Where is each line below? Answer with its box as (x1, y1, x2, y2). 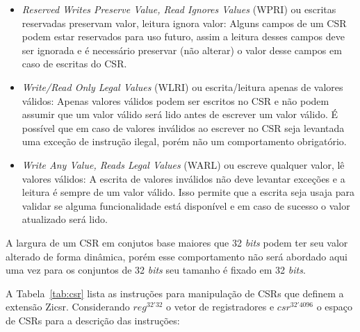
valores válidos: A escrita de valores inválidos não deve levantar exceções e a (22, 171, 345, 185)
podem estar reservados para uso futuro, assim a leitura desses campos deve (22, 29, 345, 44)
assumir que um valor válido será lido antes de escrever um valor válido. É (22, 107, 338, 122)
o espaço (316, 299, 353, 314)
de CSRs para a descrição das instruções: (6, 313, 180, 327)
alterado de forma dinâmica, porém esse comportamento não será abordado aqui (6, 249, 348, 263)
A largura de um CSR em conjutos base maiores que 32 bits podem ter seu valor (6, 235, 348, 249)
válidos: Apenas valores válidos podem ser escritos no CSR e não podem (22, 93, 329, 108)
